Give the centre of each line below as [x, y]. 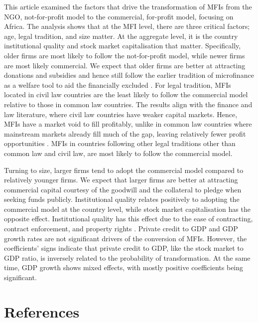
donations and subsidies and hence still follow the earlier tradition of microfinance [129, 75]
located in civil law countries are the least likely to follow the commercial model [126, 94]
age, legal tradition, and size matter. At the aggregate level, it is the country [121, 36]
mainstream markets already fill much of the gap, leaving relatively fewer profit [125, 133]
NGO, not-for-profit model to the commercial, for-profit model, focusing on [119, 16]
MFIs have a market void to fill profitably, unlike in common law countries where [128, 124]
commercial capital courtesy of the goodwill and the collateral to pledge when [123, 189]
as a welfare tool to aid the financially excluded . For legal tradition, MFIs [118, 84]
